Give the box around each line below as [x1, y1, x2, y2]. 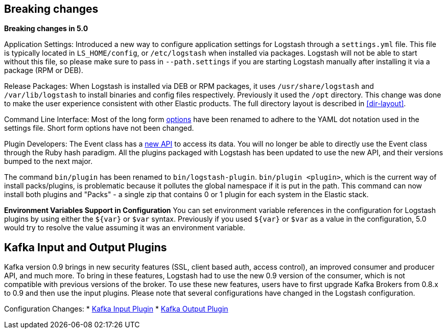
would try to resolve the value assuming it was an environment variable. [4, 223, 245, 232]
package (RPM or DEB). [4, 66, 83, 75]
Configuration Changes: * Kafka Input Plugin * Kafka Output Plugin [4, 304, 228, 314]
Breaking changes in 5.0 [4, 24, 88, 33]
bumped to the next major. [4, 157, 92, 166]
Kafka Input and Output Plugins [4, 241, 167, 254]
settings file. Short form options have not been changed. [4, 124, 194, 133]
